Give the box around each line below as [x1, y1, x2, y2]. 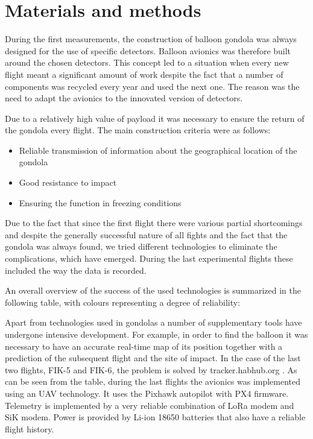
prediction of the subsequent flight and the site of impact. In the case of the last [5, 352, 301, 364]
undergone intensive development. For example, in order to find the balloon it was [5, 328, 308, 340]
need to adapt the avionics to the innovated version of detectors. [5, 92, 243, 104]
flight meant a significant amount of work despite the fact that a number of [5, 68, 283, 80]
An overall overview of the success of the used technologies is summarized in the [5, 284, 301, 297]
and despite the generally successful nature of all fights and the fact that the [5, 228, 288, 241]
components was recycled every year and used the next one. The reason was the [5, 80, 300, 92]
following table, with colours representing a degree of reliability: [5, 295, 241, 308]
